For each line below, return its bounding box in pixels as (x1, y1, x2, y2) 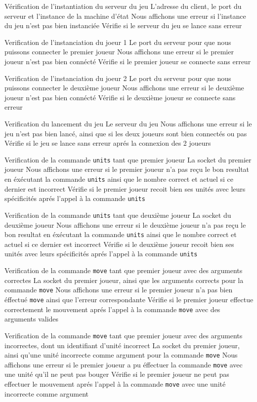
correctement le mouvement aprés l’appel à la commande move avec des (4, 304, 220, 314)
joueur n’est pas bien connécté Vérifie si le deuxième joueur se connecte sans (4, 92, 236, 102)
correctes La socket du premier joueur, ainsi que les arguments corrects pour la (4, 275, 244, 285)
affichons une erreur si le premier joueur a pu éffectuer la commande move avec (4, 359, 243, 369)
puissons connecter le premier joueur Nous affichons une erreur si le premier (4, 46, 234, 57)
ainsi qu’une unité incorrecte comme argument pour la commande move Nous (4, 350, 238, 360)
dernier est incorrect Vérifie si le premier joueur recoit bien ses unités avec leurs (4, 183, 246, 194)
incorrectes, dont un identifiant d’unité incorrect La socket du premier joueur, (4, 340, 240, 350)
